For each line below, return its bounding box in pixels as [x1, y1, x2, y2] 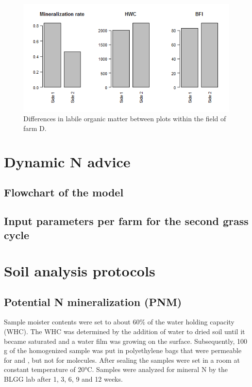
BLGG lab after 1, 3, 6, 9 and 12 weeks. [4, 374, 123, 384]
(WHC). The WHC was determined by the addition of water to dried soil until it [4, 326, 245, 337]
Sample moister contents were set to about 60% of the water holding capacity [4, 317, 235, 327]
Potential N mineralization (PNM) [4, 294, 182, 309]
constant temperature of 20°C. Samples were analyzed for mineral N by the [4, 364, 228, 374]
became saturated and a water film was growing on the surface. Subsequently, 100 [4, 336, 247, 346]
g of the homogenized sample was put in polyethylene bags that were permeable [4, 345, 242, 355]
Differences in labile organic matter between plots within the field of [23, 113, 226, 124]
